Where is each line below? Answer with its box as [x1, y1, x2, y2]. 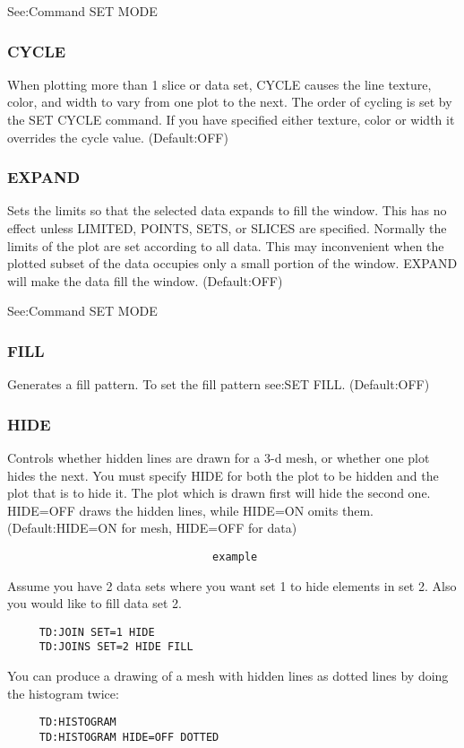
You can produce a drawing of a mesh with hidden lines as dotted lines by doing [7, 666, 449, 685]
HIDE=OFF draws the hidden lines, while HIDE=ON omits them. [7, 500, 374, 519]
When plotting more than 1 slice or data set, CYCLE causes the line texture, [7, 74, 432, 93]
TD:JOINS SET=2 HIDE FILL [39, 640, 193, 654]
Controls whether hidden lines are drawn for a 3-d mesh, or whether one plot [7, 448, 430, 466]
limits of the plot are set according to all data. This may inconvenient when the [7, 236, 444, 255]
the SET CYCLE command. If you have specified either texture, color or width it [7, 110, 455, 128]
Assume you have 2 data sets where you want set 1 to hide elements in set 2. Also [7, 576, 457, 595]
